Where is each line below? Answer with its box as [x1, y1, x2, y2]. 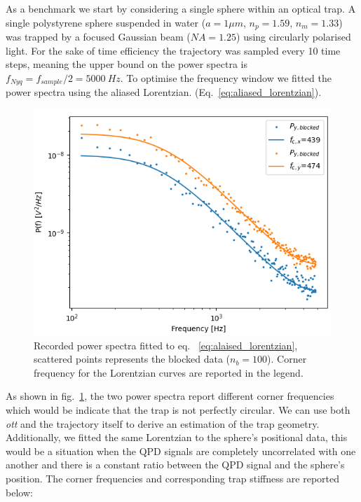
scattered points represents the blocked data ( [34, 351, 231, 366]
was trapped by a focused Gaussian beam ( [6, 29, 191, 44]
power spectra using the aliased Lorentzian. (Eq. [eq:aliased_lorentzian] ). [6, 85, 322, 99]
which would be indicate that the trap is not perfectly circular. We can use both [6, 403, 350, 417]
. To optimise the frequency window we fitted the [120, 70, 332, 85]
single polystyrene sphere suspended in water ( [6, 15, 206, 29]
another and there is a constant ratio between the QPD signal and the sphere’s [6, 457, 345, 472]
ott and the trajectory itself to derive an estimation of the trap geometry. [6, 416, 320, 431]
